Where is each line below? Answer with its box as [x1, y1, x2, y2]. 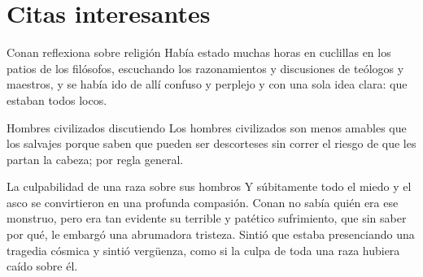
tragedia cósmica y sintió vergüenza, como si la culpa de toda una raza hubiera [7, 241, 400, 258]
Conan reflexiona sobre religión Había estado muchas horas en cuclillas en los [7, 44, 391, 61]
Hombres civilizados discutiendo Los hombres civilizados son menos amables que [7, 119, 407, 136]
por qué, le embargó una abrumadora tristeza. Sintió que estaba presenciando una [7, 226, 415, 243]
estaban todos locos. [7, 91, 107, 108]
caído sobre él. [7, 258, 78, 275]
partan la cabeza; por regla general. [7, 150, 184, 167]
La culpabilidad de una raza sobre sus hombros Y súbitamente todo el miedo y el [7, 178, 412, 195]
